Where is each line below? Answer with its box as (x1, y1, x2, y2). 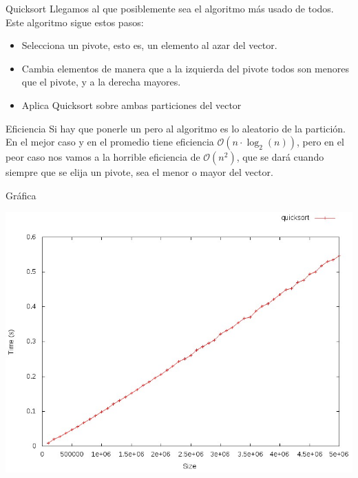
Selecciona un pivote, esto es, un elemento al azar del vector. (21, 38, 277, 52)
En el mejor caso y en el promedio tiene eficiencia (6, 135, 214, 149)
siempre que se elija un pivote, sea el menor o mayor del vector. (6, 165, 273, 179)
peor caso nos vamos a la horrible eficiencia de (6, 150, 200, 164)
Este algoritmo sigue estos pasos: (6, 14, 144, 29)
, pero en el (296, 135, 344, 149)
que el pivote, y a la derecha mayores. (21, 74, 181, 89)
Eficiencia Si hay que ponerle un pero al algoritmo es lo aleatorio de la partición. (6, 121, 346, 135)
